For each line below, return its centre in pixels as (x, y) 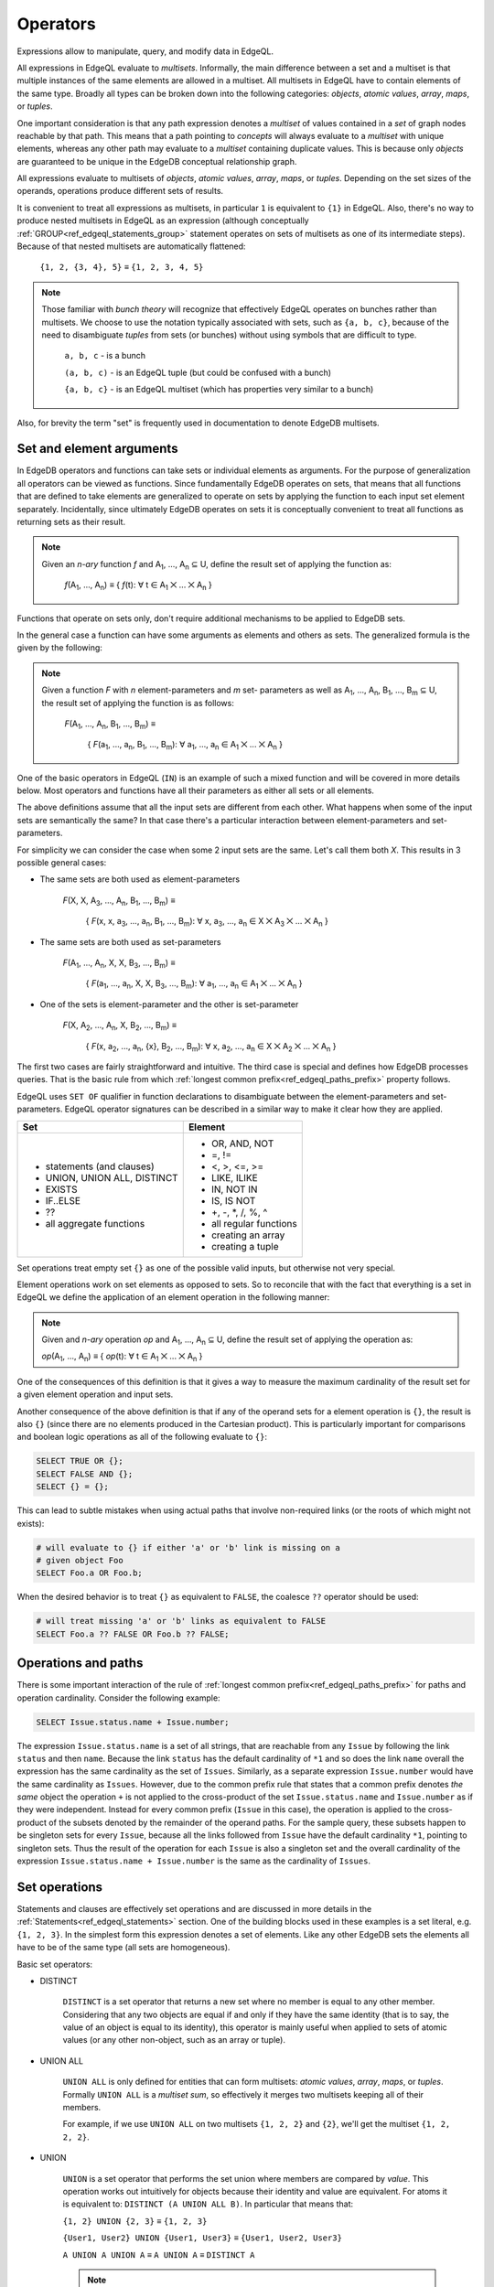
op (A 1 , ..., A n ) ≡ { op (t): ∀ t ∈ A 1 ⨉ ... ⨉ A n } (122, 1357)
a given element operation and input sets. (95, 1394)
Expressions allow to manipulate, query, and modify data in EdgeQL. (145, 51)
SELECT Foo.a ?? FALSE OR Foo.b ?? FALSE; (133, 1634)
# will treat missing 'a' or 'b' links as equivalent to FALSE (181, 1621)
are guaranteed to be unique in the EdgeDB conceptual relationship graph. (157, 161)
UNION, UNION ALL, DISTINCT (112, 1177)
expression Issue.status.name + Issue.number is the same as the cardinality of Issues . (193, 1861)
